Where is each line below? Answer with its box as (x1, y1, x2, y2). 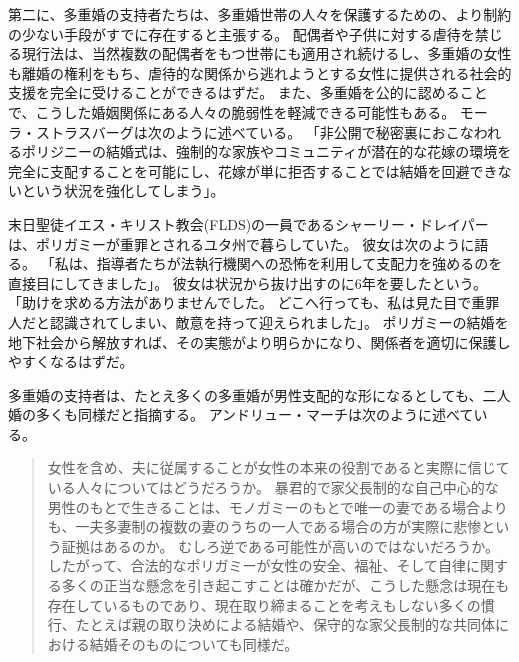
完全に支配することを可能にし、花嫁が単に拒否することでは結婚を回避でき (8, 160, 498, 181)
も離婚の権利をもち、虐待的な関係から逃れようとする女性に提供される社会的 (8, 62, 512, 83)
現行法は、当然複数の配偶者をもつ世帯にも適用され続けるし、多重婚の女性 (21, 43, 512, 64)
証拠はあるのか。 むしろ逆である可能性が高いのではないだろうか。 (61, 535, 499, 556)
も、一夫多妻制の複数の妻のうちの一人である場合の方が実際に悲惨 (47, 516, 482, 537)
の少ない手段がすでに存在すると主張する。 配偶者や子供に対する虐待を (8, 23, 475, 44)
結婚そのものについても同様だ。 (89, 633, 299, 654)
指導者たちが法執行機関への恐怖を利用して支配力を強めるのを (96, 253, 503, 274)
